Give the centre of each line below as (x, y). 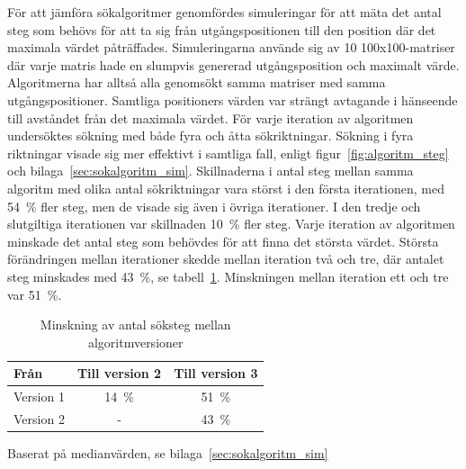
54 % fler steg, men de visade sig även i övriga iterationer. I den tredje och (214, 206)
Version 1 (39, 397)
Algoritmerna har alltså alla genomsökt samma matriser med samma (197, 82)
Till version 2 (119, 373)
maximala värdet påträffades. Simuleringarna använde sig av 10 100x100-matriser (231, 47)
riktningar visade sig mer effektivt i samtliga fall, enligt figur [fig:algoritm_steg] (228, 153)
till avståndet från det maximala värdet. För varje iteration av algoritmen (211, 117)
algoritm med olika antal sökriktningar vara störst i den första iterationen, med (226, 188)
